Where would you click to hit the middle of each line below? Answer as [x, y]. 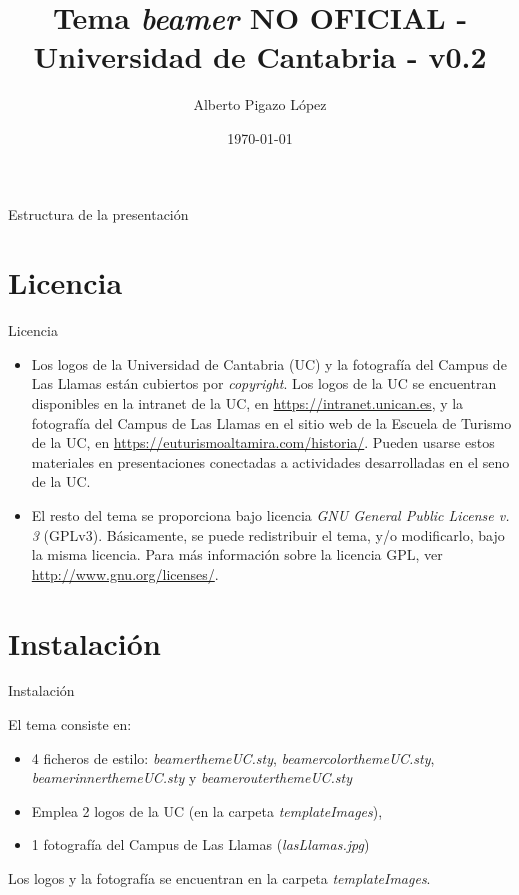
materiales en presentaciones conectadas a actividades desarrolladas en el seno [270, 461]
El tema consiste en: [70, 724]
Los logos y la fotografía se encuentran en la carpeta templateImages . [219, 878]
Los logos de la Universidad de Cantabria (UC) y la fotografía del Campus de [269, 363]
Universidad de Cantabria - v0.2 [260, 56]
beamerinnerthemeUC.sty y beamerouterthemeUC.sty [192, 777]
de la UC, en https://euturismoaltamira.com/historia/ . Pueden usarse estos [263, 442]
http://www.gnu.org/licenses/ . [125, 573]
